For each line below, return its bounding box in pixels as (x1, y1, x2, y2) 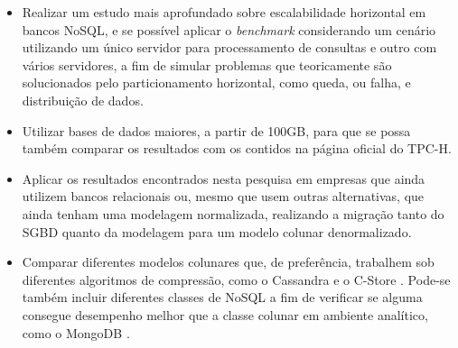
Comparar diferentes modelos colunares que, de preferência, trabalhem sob (22, 252, 435, 271)
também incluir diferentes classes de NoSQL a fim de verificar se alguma (22, 288, 423, 307)
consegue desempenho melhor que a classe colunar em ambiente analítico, (22, 305, 428, 324)
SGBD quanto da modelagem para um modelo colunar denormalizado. (22, 222, 412, 241)
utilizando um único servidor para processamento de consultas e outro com (22, 38, 437, 57)
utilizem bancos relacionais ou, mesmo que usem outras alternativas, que (22, 187, 425, 206)
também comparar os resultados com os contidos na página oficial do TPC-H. (22, 139, 452, 158)
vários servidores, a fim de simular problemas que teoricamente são (22, 55, 392, 74)
